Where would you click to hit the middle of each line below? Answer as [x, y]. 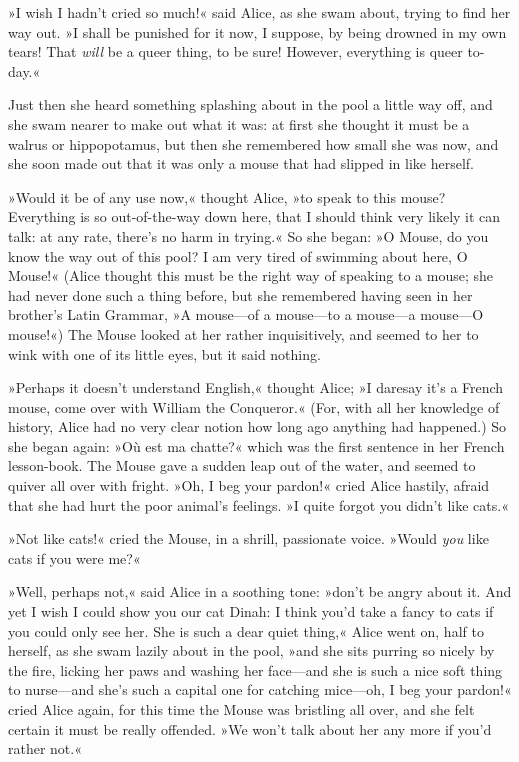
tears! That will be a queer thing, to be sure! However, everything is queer [235, 51]
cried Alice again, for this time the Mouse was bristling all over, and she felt [241, 709]
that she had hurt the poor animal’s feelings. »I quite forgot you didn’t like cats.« [258, 504]
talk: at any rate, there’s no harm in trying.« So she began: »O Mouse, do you [248, 235]
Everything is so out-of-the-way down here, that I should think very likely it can [254, 216]
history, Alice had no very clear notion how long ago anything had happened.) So [257, 426]
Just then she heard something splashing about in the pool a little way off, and [250, 104]
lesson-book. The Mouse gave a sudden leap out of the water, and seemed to [242, 465]
